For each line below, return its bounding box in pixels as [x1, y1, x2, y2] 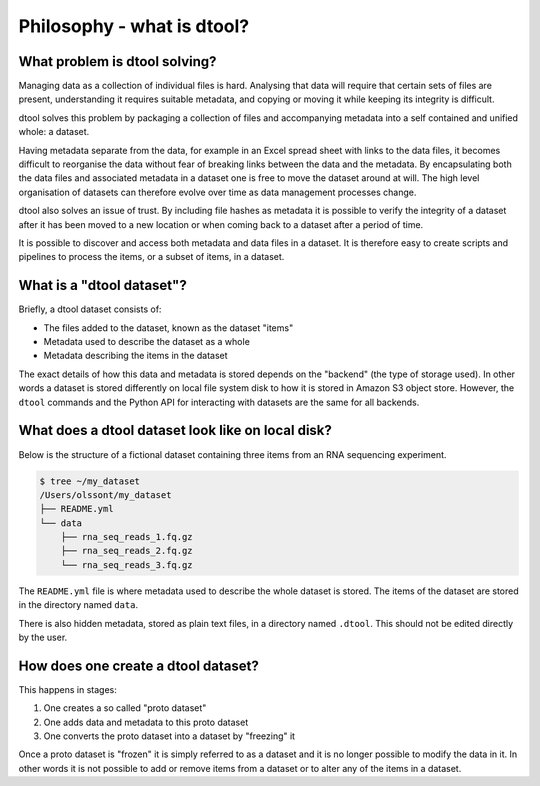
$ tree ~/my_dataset [39, 475, 140, 487]
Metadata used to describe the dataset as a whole [43, 336, 250, 348]
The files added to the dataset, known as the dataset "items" [43, 321, 294, 334]
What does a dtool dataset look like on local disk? [18, 422, 332, 439]
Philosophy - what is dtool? [18, 15, 250, 37]
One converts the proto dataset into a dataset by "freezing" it [43, 730, 295, 742]
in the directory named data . [18, 599, 139, 611]
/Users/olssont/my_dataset [39, 489, 172, 500]
